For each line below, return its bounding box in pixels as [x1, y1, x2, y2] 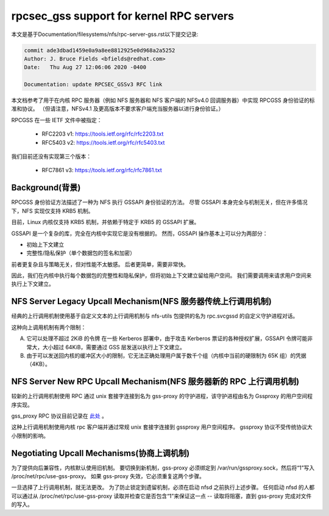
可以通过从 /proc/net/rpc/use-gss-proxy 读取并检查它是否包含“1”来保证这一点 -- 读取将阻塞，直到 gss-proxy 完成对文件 [11, 492, 312, 500]
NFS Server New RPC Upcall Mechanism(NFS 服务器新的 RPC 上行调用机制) [11, 376, 300, 387]
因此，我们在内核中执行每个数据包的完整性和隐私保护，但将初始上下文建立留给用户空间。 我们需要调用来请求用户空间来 [11, 272, 312, 279]
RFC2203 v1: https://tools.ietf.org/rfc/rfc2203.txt [41, 130, 164, 137]
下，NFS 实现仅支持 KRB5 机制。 [11, 207, 94, 214]
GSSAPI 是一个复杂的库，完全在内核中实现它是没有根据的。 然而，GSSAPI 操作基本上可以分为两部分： [11, 230, 268, 237]
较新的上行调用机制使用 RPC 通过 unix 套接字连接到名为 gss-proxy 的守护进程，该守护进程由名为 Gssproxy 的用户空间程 [11, 393, 313, 400]
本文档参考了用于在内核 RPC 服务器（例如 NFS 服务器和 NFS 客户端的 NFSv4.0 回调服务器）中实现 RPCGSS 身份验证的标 [11, 96, 315, 104]
